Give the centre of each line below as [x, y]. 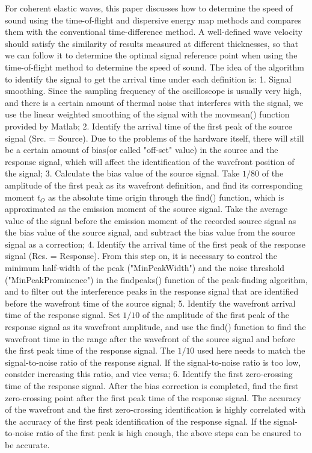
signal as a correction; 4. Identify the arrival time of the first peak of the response [155, 244]
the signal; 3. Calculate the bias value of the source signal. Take [122, 173]
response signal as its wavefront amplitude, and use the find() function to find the [155, 327]
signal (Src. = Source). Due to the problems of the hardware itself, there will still [154, 138]
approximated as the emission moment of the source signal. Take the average [146, 209]
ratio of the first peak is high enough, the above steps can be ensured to [169, 433]
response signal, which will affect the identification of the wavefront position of [150, 161]
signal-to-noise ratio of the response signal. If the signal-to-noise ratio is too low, [153, 362]
